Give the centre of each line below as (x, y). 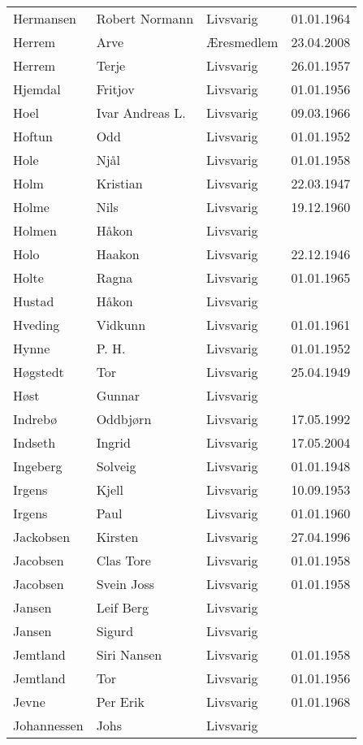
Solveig (116, 466)
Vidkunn (121, 325)
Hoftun (33, 136)
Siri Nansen (129, 654)
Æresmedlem (242, 42)
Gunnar (118, 395)
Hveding (37, 325)
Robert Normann (145, 18)
